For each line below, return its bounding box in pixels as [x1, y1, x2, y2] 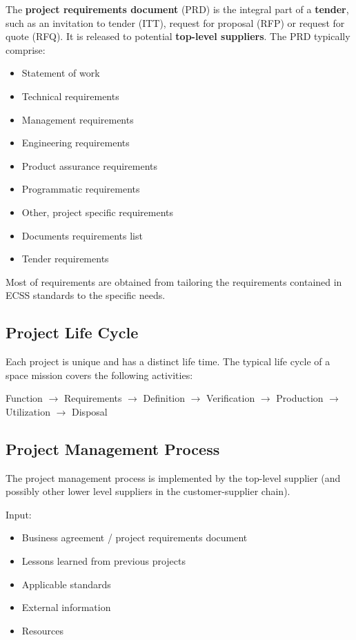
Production [276, 391, 324, 405]
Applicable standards [21, 576, 111, 591]
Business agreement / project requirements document [21, 530, 248, 545]
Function [6, 391, 43, 405]
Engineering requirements [21, 135, 130, 150]
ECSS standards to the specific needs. [6, 288, 166, 302]
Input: [6, 507, 32, 521]
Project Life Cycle [6, 322, 139, 343]
